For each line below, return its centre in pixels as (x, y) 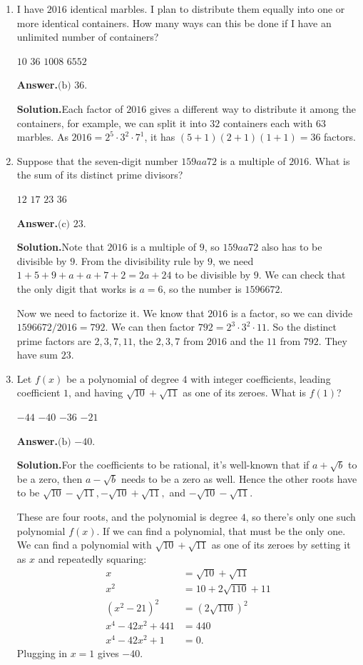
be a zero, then (50, 478)
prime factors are (54, 340)
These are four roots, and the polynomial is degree (127, 517)
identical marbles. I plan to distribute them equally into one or (208, 9)
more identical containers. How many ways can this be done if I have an (174, 22)
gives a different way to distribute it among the (253, 108)
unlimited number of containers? (88, 37)
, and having (96, 392)
